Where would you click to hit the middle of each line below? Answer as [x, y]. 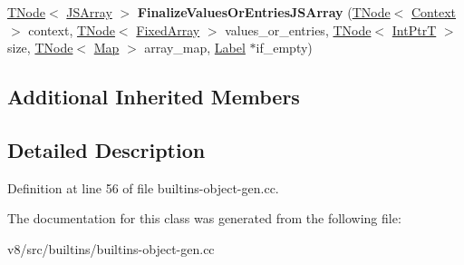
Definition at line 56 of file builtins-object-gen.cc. [143, 187]
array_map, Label [195, 48]
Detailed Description [106, 149]
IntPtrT [414, 29]
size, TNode [40, 48]
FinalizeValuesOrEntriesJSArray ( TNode [264, 12]
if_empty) [284, 48]
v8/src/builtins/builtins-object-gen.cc [111, 248]
